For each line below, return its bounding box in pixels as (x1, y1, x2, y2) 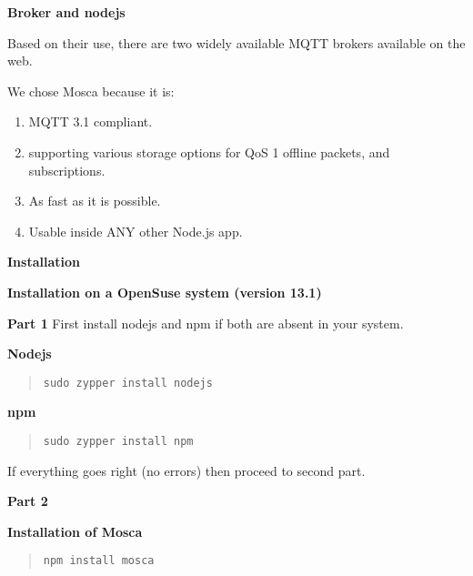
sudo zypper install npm (43, 434, 194, 448)
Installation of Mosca (7, 521, 143, 541)
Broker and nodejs (7, 3, 126, 21)
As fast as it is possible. (28, 191, 161, 210)
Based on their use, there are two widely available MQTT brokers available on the (7, 33, 466, 52)
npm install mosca (43, 554, 155, 568)
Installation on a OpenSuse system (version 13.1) (7, 282, 322, 301)
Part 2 (7, 491, 48, 510)
